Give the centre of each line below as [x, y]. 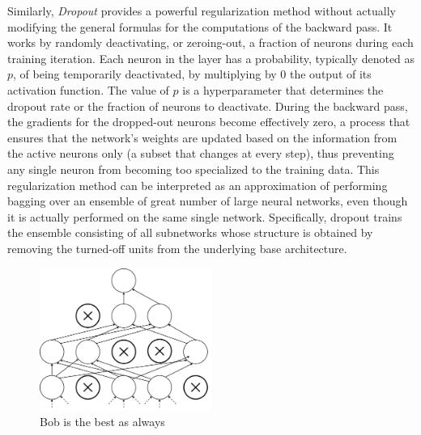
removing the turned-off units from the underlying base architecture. [177, 248]
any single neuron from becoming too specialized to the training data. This [193, 169]
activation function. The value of [88, 89]
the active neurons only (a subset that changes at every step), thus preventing [201, 153]
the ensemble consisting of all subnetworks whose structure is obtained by [190, 232]
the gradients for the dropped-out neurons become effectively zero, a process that [209, 122]
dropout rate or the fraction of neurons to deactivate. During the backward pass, [208, 106]
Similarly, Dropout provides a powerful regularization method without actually [202, 11]
